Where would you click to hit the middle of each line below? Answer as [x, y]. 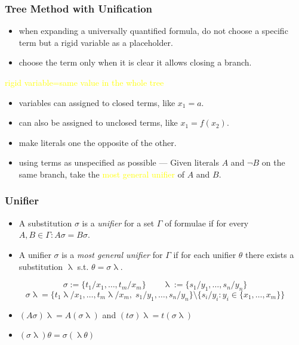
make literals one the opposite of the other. [98, 142]
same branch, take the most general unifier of [101, 174]
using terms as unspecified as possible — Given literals [119, 162]
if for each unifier [205, 254]
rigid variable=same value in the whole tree [84, 82]
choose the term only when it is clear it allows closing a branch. [135, 62]
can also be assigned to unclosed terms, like [98, 122]
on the [273, 162]
